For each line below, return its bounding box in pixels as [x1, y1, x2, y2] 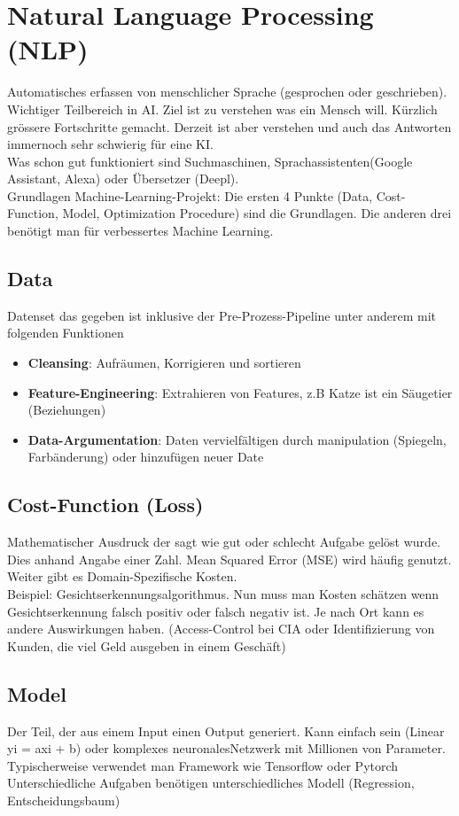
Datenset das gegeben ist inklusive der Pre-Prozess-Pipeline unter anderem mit [7, 306, 437, 324]
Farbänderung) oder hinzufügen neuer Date [27, 447, 264, 466]
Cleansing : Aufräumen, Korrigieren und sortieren [27, 354, 301, 372]
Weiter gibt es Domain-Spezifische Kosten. [7, 567, 237, 586]
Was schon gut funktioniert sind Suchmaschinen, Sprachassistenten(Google [7, 152, 413, 170]
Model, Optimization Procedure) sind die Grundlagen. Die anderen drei [62, 204, 452, 222]
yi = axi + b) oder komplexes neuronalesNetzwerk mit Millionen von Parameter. [7, 739, 446, 758]
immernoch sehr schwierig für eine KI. [7, 135, 214, 153]
